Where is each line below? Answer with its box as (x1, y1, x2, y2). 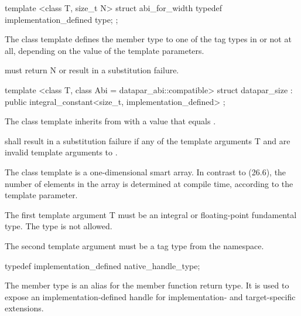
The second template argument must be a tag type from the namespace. (5, 239, 264, 252)
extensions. (5, 302, 44, 314)
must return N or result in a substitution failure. (5, 64, 179, 76)
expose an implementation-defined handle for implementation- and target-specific (5, 290, 296, 303)
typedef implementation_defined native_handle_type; (5, 259, 200, 271)
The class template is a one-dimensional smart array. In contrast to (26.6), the (5, 165, 286, 178)
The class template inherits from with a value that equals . (5, 115, 216, 127)
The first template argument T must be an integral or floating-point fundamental (5, 208, 297, 220)
